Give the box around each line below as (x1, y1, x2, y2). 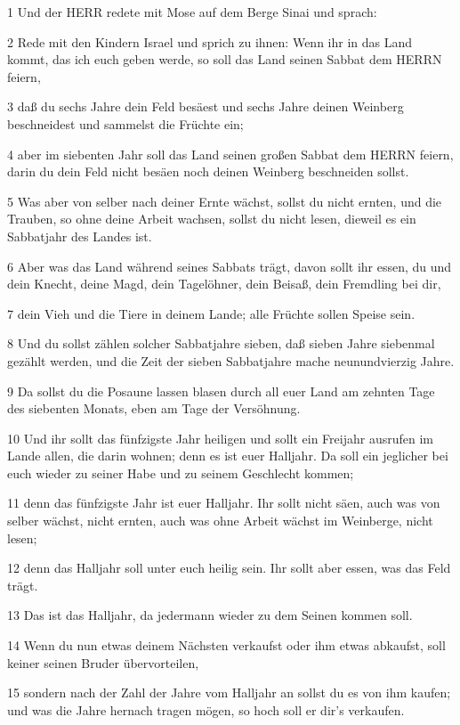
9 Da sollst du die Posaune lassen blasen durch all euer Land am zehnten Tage (7, 381, 435, 400)
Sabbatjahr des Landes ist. (7, 226, 152, 245)
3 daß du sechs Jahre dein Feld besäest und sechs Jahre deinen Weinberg (7, 97, 404, 116)
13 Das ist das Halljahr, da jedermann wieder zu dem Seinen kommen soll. (7, 606, 413, 624)
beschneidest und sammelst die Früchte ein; (7, 114, 244, 133)
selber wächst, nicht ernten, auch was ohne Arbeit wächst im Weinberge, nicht (7, 511, 433, 530)
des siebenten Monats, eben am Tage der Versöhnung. (7, 399, 301, 418)
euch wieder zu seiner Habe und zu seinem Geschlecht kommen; (7, 463, 354, 482)
